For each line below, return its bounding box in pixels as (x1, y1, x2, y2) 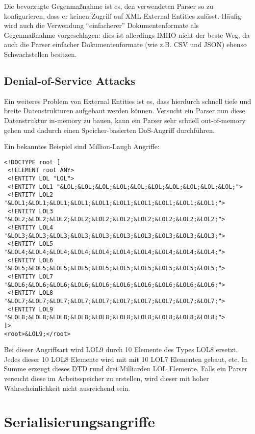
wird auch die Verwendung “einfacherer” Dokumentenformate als (4, 20, 199, 30)
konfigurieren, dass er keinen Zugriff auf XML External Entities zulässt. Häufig (4, 10, 241, 21)
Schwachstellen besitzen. (4, 49, 77, 59)
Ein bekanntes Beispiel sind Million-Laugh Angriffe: (4, 141, 160, 152)
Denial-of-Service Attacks (4, 73, 135, 88)
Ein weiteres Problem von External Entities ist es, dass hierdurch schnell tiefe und (4, 96, 251, 106)
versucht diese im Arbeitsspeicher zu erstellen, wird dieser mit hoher (4, 373, 209, 383)
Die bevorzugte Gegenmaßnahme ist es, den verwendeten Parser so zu (4, 1, 214, 11)
